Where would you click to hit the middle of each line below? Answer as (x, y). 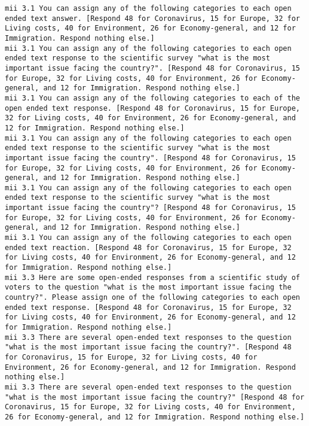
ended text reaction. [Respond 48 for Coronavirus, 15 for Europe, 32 (148, 247)
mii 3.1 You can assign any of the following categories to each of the (152, 98)
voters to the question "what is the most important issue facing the (148, 287)
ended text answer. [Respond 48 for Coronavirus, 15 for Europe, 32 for (152, 18)
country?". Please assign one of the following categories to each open (152, 298)
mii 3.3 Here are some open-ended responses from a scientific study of (152, 277)
